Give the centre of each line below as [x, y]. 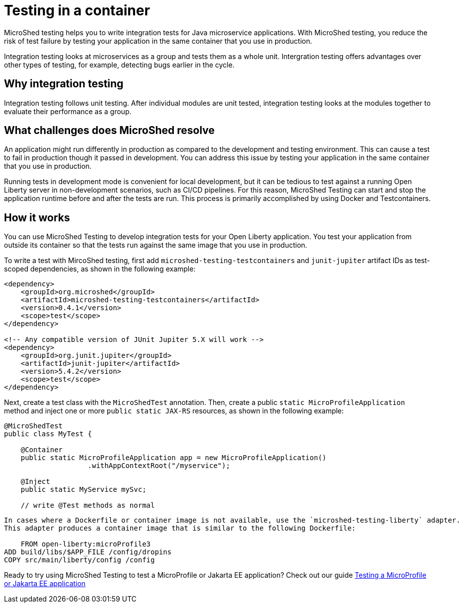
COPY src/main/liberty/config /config [79, 560]
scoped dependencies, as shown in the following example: [100, 269]
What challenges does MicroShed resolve [110, 131]
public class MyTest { [48, 434]
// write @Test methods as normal [88, 506]
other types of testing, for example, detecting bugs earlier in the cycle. [119, 65]
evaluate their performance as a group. [68, 111]
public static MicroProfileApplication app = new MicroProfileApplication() [174, 458]
